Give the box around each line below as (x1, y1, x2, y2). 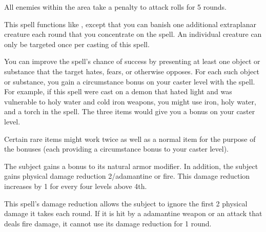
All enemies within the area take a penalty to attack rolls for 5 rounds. (4, 2, 227, 12)
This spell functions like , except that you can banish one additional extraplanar (4, 18, 256, 29)
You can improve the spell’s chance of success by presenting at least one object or (4, 56, 260, 67)
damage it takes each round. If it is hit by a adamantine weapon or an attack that (4, 208, 262, 219)
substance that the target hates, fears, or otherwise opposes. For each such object (4, 66, 259, 76)
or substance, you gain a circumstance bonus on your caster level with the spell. (4, 76, 255, 87)
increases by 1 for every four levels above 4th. (4, 180, 147, 191)
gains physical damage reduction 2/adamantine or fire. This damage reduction (4, 171, 250, 181)
